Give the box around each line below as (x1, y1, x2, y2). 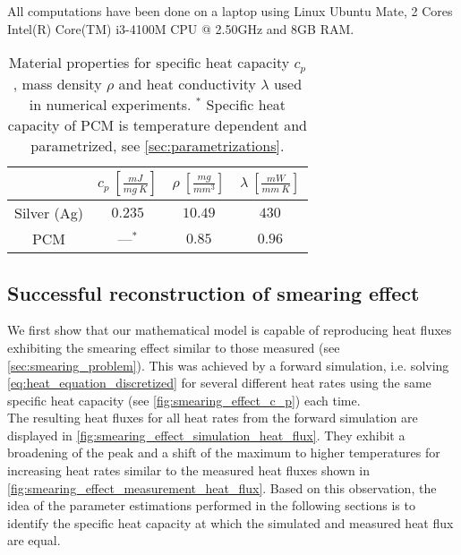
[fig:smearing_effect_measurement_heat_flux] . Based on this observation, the (7, 478, 437, 497)
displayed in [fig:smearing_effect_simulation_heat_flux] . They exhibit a (7, 425, 406, 444)
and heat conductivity (118, 73, 256, 95)
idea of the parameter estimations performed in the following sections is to (7, 496, 415, 515)
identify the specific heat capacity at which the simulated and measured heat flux (7, 513, 454, 532)
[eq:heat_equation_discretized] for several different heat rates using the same (7, 373, 431, 392)
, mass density (13, 73, 102, 95)
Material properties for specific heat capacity (8, 52, 290, 73)
